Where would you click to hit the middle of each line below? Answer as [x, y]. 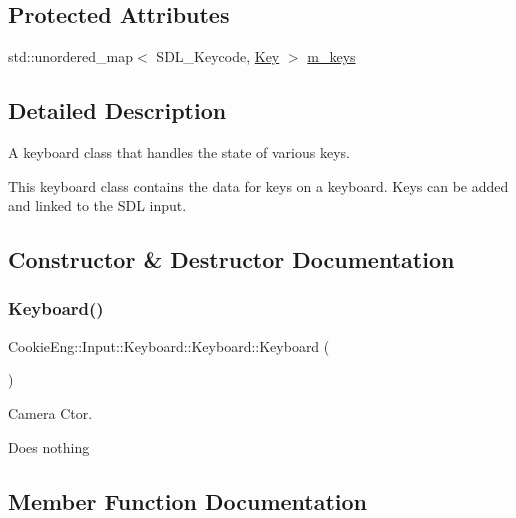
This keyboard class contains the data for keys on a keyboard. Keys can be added [258, 185]
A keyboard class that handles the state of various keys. [179, 152]
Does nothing [49, 446]
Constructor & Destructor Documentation [231, 259]
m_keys [331, 56]
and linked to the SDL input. [97, 205]
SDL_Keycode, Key [218, 56]
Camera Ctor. [50, 412]
